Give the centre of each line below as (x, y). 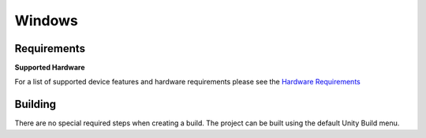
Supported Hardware (50, 68)
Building (35, 104)
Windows (46, 21)
